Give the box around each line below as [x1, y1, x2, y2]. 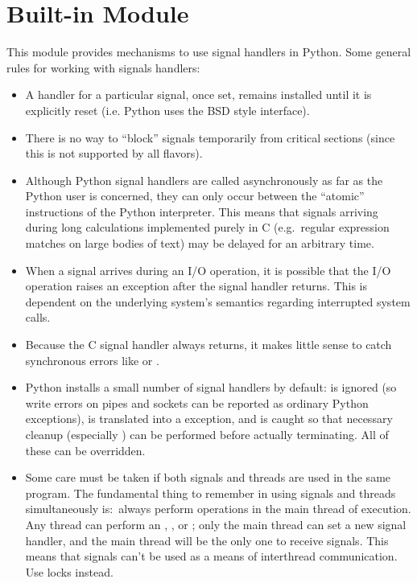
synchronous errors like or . [25, 351, 159, 368]
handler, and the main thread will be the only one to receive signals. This [25, 532, 389, 548]
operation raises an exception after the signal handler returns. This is [25, 277, 368, 294]
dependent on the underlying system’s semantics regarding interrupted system [25, 293, 411, 310]
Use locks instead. [25, 563, 114, 580]
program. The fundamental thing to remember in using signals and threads [25, 484, 396, 501]
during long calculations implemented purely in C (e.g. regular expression [25, 219, 390, 236]
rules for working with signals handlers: [6, 59, 200, 76]
